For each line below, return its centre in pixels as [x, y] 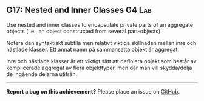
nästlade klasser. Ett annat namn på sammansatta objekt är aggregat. [93, 49]
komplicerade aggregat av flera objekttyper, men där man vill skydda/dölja [99, 68]
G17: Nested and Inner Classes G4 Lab [79, 10]
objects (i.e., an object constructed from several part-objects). [84, 31]
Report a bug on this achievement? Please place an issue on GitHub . [93, 91]
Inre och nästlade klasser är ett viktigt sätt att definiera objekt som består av [101, 61]
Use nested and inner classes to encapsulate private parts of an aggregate [100, 24]
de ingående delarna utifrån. [42, 74]
